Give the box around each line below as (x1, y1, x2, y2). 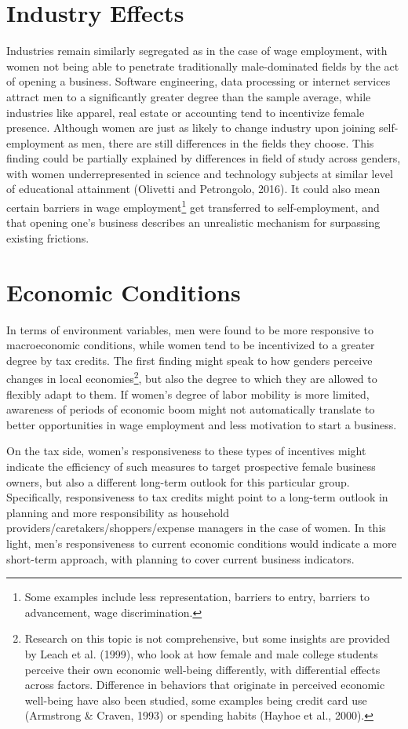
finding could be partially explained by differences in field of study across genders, (6, 150, 401, 166)
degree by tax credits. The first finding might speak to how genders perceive (6, 352, 373, 368)
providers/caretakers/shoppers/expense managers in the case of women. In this (6, 519, 386, 536)
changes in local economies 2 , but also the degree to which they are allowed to (6, 368, 377, 387)
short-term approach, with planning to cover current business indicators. (6, 550, 355, 567)
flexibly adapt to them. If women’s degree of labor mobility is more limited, (6, 385, 370, 402)
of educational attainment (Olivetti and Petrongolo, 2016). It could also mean (6, 180, 381, 197)
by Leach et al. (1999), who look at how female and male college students (24, 645, 378, 662)
